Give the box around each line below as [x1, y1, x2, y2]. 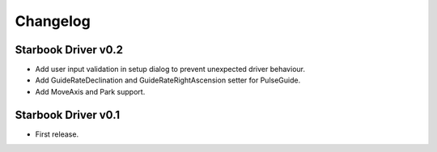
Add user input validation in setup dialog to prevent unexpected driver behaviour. [35, 65, 305, 74]
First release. [35, 129, 79, 139]
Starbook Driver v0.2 [15, 43, 123, 57]
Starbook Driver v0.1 [15, 108, 121, 121]
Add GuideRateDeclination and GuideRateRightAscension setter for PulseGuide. [35, 75, 301, 85]
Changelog [15, 12, 91, 30]
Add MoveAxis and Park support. [35, 87, 146, 96]
